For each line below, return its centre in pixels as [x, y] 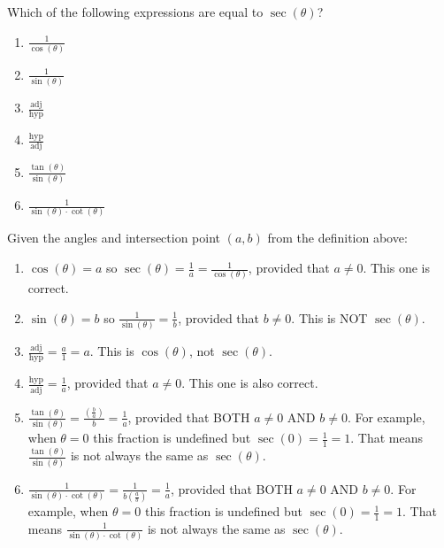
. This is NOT [329, 317]
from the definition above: [337, 238]
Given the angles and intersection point [114, 238]
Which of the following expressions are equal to [135, 12]
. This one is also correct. [250, 383]
